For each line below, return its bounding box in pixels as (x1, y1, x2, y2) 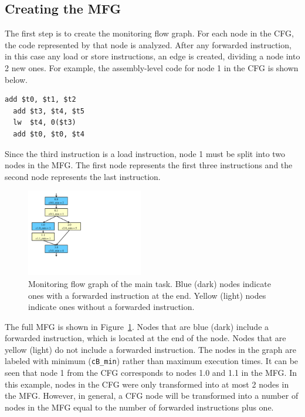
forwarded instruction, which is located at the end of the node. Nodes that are (5, 332, 286, 344)
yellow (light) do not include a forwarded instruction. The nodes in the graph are (5, 343, 296, 355)
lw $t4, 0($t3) (13, 118, 76, 127)
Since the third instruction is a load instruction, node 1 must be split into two (5, 147, 286, 159)
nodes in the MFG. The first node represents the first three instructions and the (5, 159, 293, 171)
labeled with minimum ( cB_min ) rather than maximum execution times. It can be (5, 355, 299, 367)
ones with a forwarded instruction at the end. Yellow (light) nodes (28, 289, 266, 301)
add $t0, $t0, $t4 (13, 129, 85, 138)
